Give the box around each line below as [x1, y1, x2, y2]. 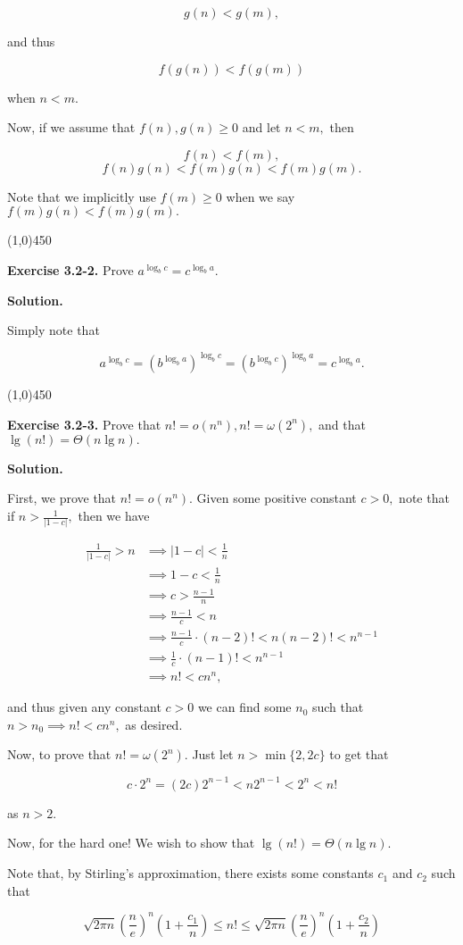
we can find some [197, 698, 292, 716]
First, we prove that [7, 489, 117, 507]
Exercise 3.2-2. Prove [7, 260, 134, 279]
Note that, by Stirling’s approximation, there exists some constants [7, 864, 374, 882]
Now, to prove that [7, 745, 112, 764]
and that [318, 414, 366, 433]
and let [242, 118, 281, 137]
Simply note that [7, 321, 100, 339]
